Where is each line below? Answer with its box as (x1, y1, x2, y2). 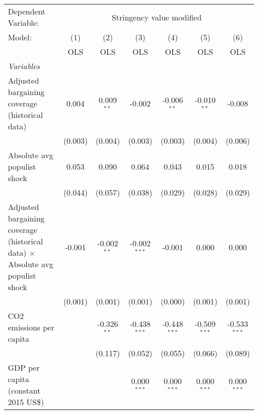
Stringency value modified (112, 11, 202, 23)
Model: (8, 31, 32, 43)
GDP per (8, 362, 40, 373)
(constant (8, 385, 41, 396)
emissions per (8, 321, 55, 333)
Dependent (8, 5, 46, 17)
